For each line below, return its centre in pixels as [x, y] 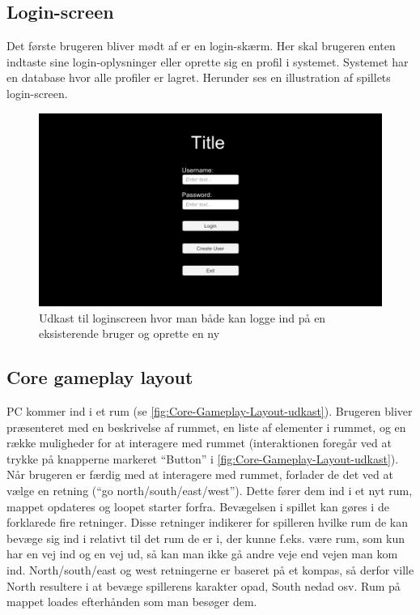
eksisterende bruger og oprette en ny [129, 333]
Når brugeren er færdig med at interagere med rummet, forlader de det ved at [200, 474]
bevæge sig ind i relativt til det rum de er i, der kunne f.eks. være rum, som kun [206, 538]
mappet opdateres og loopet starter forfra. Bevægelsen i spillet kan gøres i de [198, 506]
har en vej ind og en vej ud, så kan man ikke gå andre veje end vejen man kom [202, 554]
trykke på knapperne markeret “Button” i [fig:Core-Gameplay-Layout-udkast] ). [203, 458]
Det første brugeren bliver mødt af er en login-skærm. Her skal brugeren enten [201, 46]
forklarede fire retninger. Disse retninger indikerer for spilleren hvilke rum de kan [207, 522]
